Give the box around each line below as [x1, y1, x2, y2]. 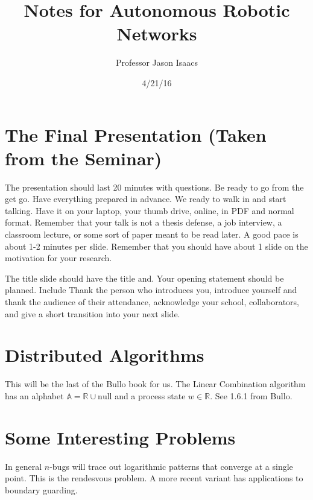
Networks [116, 21, 197, 46]
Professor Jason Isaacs [115, 56, 198, 69]
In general [5, 460, 42, 472]
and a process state [115, 389, 186, 402]
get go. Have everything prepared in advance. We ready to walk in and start [5, 192, 286, 205]
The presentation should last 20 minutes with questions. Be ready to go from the [5, 180, 304, 193]
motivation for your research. [5, 252, 112, 264]
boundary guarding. [5, 483, 78, 496]
